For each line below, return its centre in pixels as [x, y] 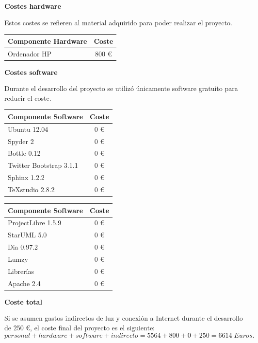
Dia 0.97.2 [23, 247]
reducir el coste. [28, 98]
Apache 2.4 [24, 283]
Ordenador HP [30, 53]
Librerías [21, 271]
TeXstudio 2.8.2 [31, 189]
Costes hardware [33, 6]
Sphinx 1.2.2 [26, 177]
